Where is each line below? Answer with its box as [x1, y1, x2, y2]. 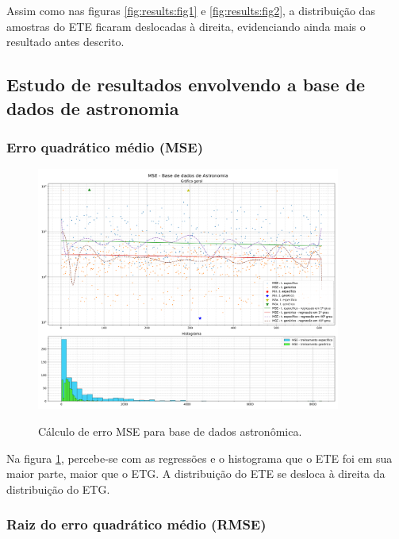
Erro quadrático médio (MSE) [6, 137, 203, 156]
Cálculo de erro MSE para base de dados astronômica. [38, 423, 302, 440]
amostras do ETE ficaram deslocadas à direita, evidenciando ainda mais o [6, 17, 366, 34]
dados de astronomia [6, 95, 179, 120]
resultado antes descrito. [6, 33, 125, 50]
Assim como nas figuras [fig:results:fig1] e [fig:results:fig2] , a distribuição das [6, 2, 375, 18]
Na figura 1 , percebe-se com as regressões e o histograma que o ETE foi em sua [6, 449, 393, 466]
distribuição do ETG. [6, 480, 110, 497]
